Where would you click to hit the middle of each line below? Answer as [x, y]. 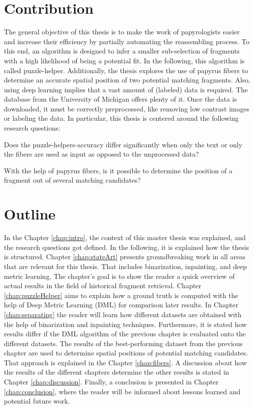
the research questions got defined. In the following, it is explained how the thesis [127, 247]
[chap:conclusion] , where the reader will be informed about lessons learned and [122, 391]
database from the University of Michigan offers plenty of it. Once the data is [121, 99]
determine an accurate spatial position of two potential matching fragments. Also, [127, 80]
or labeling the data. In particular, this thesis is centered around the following [121, 118]
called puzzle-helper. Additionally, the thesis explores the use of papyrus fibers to [126, 70]
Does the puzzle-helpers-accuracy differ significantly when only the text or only [123, 144]
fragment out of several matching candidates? [72, 180]
